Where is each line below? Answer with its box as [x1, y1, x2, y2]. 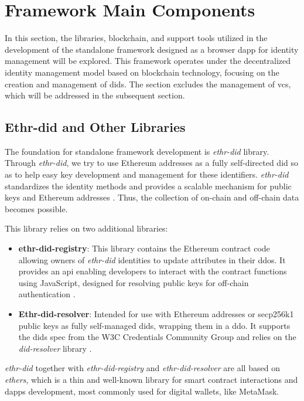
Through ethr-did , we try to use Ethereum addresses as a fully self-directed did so [5, 157, 298, 169]
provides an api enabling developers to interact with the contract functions [18, 265, 287, 277]
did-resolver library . [18, 342, 92, 354]
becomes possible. [5, 202, 68, 215]
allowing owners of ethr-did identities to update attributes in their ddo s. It [18, 253, 286, 266]
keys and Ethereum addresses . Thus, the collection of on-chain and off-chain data [5, 191, 299, 203]
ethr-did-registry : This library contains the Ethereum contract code [18, 242, 270, 254]
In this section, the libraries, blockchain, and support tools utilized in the [5, 32, 268, 44]
